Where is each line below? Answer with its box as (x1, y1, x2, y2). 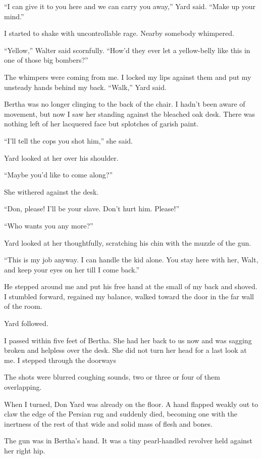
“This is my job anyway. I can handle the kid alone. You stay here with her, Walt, (4, 254, 258, 265)
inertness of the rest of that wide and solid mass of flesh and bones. (4, 418, 213, 429)
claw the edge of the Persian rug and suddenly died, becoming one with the (4, 408, 238, 419)
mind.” (4, 11, 24, 21)
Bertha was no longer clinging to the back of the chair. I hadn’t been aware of (4, 99, 245, 109)
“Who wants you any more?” (4, 220, 93, 231)
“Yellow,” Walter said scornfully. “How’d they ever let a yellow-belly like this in (4, 44, 250, 55)
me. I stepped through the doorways (4, 354, 116, 365)
